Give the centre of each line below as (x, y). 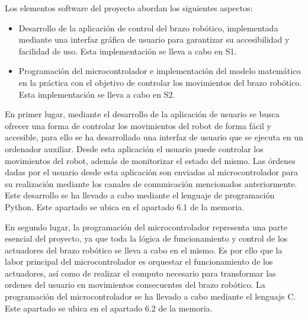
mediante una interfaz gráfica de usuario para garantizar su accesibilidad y (154, 39)
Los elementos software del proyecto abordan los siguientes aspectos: (129, 8)
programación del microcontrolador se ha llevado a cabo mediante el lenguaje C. (150, 296)
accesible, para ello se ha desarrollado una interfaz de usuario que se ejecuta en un (154, 137)
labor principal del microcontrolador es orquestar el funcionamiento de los (139, 261)
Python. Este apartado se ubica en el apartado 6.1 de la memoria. (124, 206)
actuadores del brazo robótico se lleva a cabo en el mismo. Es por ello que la (144, 250)
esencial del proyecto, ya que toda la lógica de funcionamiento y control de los (146, 238)
